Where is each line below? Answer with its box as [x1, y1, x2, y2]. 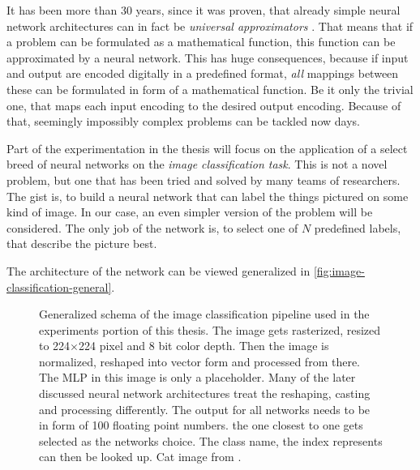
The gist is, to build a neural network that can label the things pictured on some [6, 187, 409, 204]
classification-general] [6, 278, 112, 295]
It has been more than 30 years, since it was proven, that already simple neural [6, 2, 401, 18]
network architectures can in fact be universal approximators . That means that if [6, 17, 414, 34]
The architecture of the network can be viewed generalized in [6, 262, 311, 279]
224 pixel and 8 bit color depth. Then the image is [79, 337, 329, 354]
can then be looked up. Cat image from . [39, 448, 242, 465]
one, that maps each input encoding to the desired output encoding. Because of [6, 96, 401, 113]
